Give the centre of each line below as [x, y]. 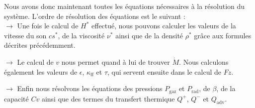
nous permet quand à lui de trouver [116, 61]
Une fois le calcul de [48, 26]
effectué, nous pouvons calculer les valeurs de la [164, 26]
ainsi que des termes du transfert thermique [108, 98]
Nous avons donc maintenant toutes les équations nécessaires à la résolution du [125, 6]
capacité [16, 98]
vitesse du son [25, 35]
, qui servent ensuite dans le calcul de [164, 71]
